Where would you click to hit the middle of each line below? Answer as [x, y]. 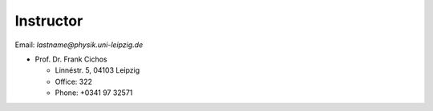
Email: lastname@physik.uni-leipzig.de [79, 45]
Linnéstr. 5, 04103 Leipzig [97, 70]
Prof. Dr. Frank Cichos [71, 59]
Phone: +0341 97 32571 [94, 93]
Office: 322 [73, 81]
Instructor [49, 21]
